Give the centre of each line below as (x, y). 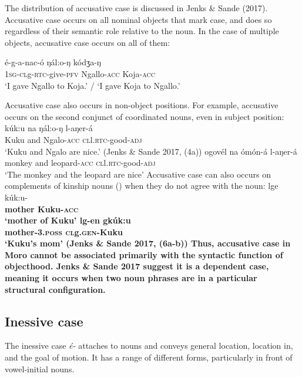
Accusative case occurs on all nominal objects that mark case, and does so (138, 19)
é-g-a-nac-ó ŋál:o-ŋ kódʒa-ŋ (53, 62)
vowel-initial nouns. (40, 368)
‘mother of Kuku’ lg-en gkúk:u (68, 220)
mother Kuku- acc (42, 208)
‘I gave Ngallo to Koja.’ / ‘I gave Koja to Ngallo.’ (93, 85)
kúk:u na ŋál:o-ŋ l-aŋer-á (49, 128)
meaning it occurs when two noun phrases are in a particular (131, 278)
